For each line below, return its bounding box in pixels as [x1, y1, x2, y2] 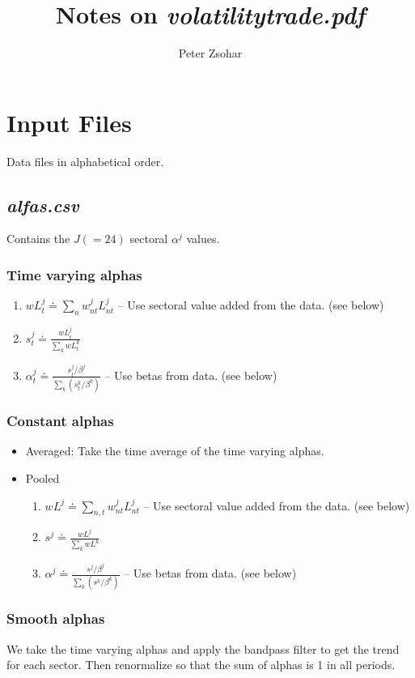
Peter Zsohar [178, 45, 243, 62]
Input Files [6, 105, 132, 139]
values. [186, 230, 220, 247]
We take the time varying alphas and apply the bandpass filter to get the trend [6, 640, 400, 657]
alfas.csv [6, 192, 79, 217]
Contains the [6, 230, 70, 247]
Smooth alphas [6, 608, 105, 629]
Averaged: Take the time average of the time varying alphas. [25, 442, 324, 459]
